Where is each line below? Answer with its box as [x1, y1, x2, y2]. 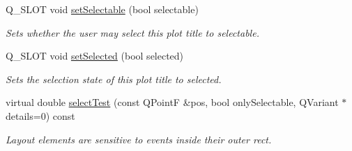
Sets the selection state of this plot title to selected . [6, 71, 222, 86]
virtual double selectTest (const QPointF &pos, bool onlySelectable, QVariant [6, 95, 339, 109]
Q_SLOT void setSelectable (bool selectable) [6, 2, 199, 16]
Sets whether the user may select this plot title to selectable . [6, 25, 259, 39]
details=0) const [6, 108, 75, 123]
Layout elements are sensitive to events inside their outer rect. [6, 132, 272, 146]
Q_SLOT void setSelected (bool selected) [6, 48, 184, 63]
